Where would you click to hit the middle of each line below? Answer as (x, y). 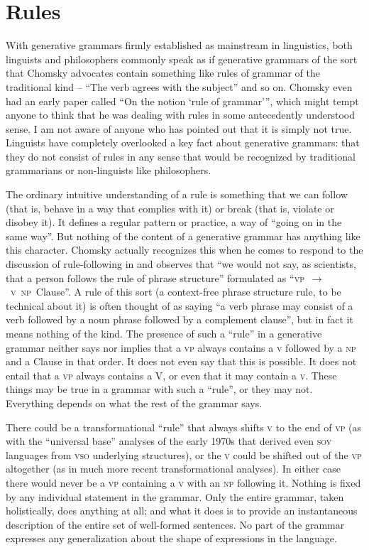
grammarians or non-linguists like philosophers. (109, 170)
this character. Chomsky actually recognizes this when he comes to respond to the (184, 250)
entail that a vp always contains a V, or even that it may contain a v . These (171, 375)
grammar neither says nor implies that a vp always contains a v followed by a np (181, 347)
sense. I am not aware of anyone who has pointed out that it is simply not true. (179, 128)
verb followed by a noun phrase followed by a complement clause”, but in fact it (180, 319)
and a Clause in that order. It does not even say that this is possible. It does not (181, 361)
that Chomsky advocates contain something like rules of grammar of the (163, 73)
